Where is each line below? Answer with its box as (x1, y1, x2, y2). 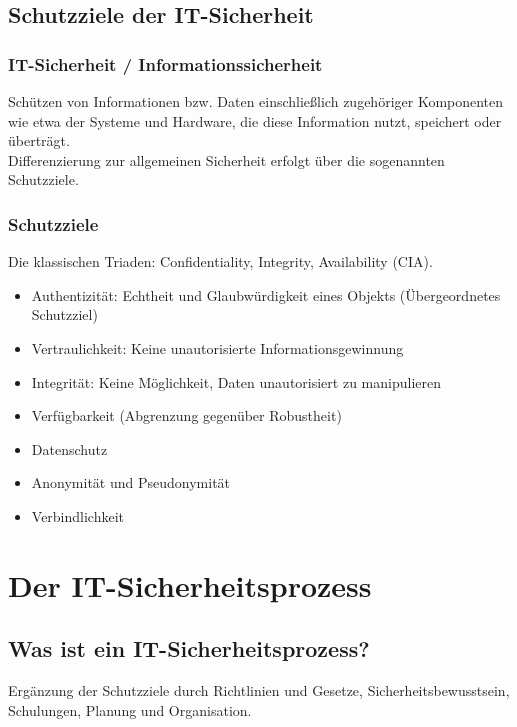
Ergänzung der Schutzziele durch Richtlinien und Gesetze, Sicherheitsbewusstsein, (8, 680, 510, 701)
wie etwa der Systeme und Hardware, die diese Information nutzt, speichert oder (8, 110, 502, 131)
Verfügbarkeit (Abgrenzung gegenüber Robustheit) (31, 405, 342, 426)
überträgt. (8, 130, 70, 151)
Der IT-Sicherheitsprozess (8, 564, 372, 605)
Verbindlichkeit (31, 505, 125, 526)
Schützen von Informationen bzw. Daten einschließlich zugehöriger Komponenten (8, 91, 504, 111)
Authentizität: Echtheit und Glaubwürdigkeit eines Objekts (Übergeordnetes (31, 284, 501, 305)
